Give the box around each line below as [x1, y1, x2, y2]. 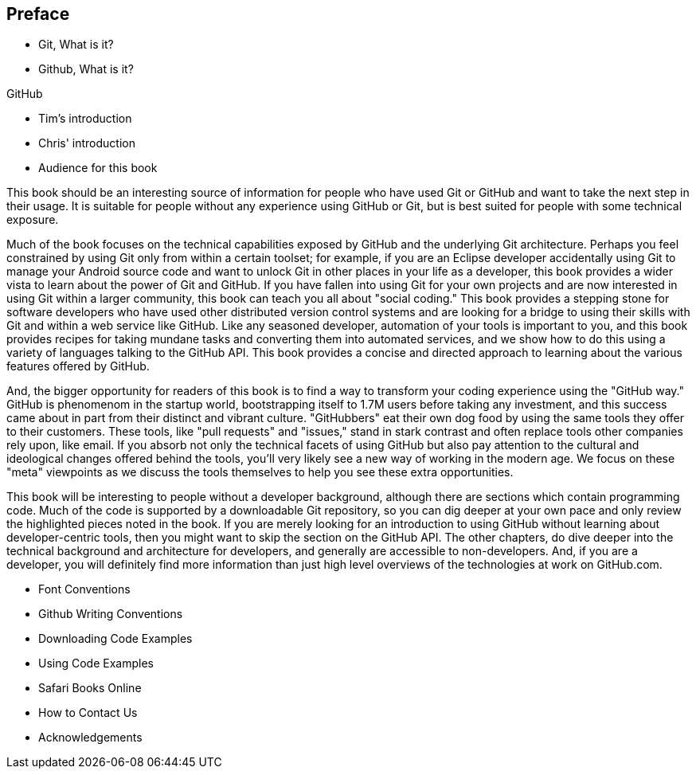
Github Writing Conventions [38, 607, 183, 621]
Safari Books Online [38, 681, 142, 695]
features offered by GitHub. [6, 359, 150, 374]
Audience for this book [38, 161, 158, 175]
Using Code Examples [38, 656, 154, 671]
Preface [6, 4, 70, 24]
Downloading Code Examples [38, 632, 193, 646]
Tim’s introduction [38, 112, 132, 126]
